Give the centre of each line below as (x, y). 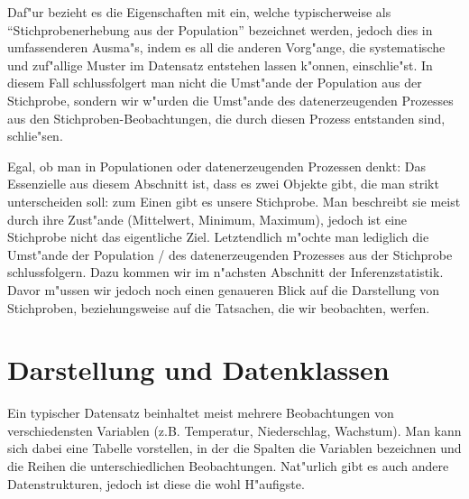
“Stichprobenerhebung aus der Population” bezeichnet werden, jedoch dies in (220, 29)
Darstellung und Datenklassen (198, 370)
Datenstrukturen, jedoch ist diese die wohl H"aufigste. (156, 483)
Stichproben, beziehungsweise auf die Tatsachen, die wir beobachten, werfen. (219, 307)
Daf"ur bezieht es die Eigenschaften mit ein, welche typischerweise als (199, 12)
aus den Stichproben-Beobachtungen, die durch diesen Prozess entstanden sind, (226, 118)
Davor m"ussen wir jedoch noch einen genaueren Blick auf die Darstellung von (224, 289)
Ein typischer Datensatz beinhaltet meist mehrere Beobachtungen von (201, 413)
